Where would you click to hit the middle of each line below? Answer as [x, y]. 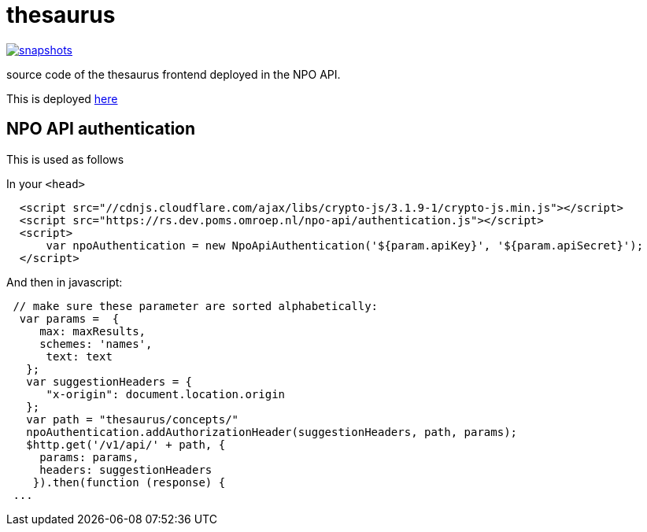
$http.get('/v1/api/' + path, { [126, 444]
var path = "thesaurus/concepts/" [133, 419]
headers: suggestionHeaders [126, 469]
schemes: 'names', [96, 344]
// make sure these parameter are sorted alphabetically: [196, 306]
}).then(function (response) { [129, 482]
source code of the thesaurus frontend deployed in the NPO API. [174, 74]
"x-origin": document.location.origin [166, 394]
